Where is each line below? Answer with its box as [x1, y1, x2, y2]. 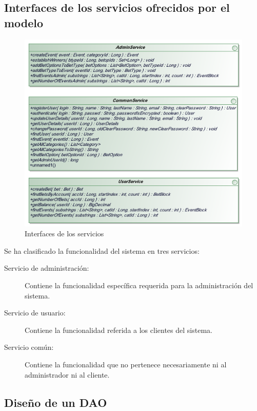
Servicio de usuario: [4, 307, 66, 318]
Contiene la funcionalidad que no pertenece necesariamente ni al [25, 359, 227, 370]
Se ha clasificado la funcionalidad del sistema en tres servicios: [4, 245, 200, 256]
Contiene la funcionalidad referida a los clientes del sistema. [25, 324, 212, 335]
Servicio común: [4, 342, 54, 352]
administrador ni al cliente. [25, 369, 110, 380]
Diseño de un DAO [4, 394, 107, 410]
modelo [4, 14, 44, 30]
